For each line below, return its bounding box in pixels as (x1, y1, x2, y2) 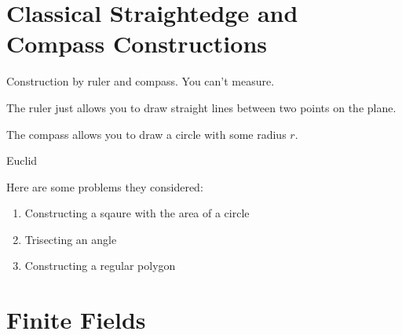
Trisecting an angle (24, 231, 117, 247)
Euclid (6, 152, 38, 169)
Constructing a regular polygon (24, 257, 176, 274)
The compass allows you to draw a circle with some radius (6, 126, 287, 142)
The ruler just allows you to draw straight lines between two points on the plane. (6, 99, 397, 115)
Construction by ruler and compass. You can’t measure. (6, 73, 275, 89)
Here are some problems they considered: (6, 178, 203, 195)
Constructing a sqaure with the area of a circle (24, 205, 250, 221)
